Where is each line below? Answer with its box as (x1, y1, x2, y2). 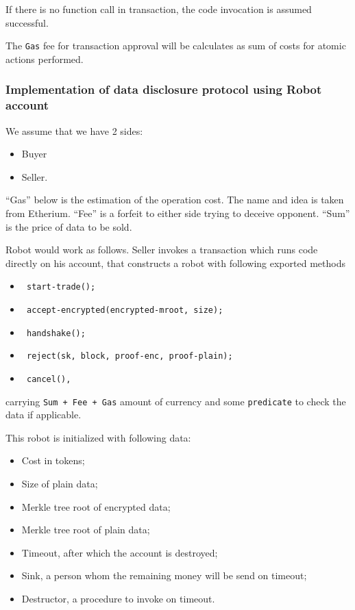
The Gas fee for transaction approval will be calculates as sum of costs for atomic (5, 38, 346, 53)
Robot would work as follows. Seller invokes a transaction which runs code (5, 242, 318, 257)
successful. (5, 15, 49, 29)
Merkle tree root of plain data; (21, 522, 150, 537)
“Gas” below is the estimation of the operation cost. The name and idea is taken (5, 192, 344, 207)
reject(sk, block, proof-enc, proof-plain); (26, 351, 233, 361)
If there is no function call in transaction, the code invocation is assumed (5, 2, 312, 16)
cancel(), (26, 374, 71, 384)
